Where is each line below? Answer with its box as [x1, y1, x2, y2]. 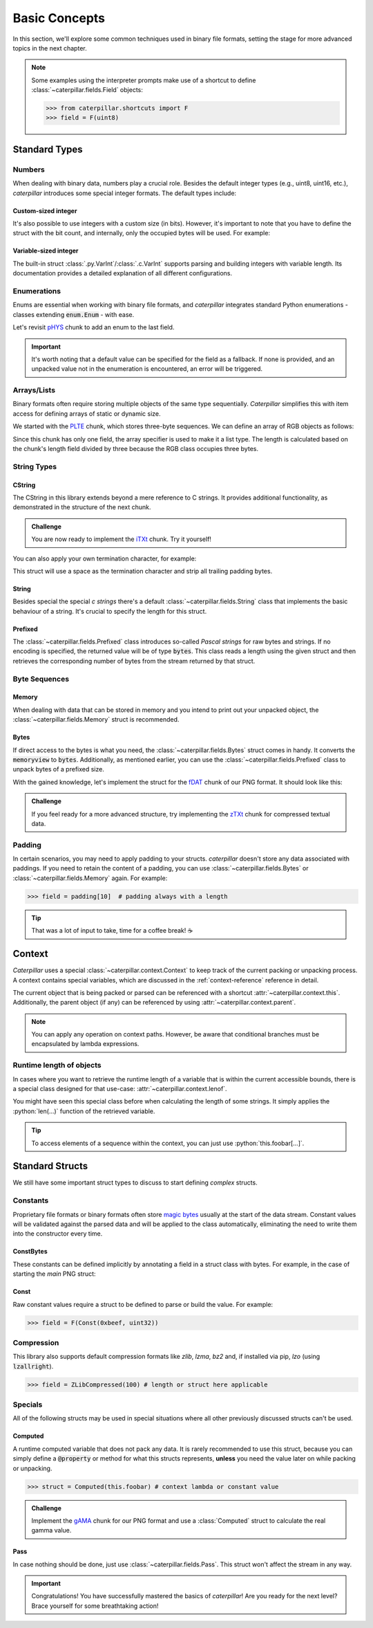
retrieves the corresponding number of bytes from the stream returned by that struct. [12, 657, 256, 665]
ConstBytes [12, 1247, 48, 1256]
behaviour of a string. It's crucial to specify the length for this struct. [12, 607, 207, 615]
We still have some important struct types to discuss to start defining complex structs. [12, 1178, 258, 1187]
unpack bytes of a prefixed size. [12, 765, 105, 774]
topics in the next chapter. [12, 44, 87, 52]
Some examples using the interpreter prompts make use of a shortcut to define [31, 76, 256, 84]
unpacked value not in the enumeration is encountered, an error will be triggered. [31, 365, 262, 373]
